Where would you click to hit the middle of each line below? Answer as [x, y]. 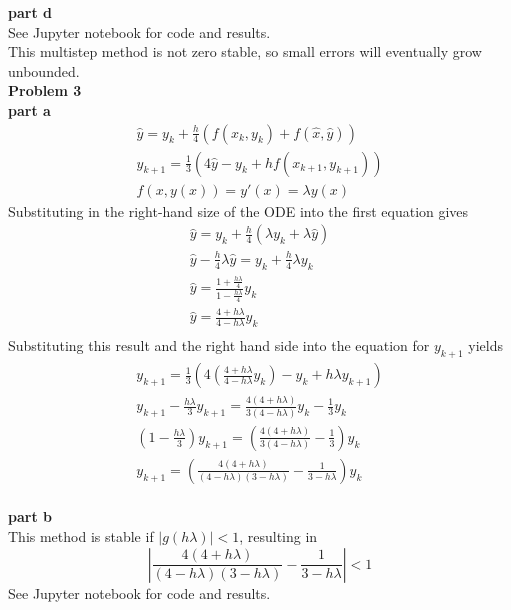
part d [30, 12]
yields [486, 345]
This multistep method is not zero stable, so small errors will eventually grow [245, 51]
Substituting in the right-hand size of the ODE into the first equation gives [238, 210]
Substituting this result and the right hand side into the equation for [219, 345]
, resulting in [278, 536]
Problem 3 [45, 90]
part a [29, 109]
